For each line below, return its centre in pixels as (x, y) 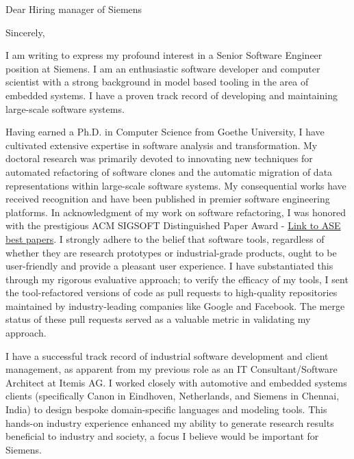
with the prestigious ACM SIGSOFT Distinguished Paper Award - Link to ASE (173, 225)
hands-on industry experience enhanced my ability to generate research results (170, 422)
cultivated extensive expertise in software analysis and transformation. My (162, 145)
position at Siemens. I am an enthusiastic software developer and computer (163, 68)
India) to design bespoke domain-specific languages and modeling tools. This (166, 409)
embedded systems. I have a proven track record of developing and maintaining (172, 95)
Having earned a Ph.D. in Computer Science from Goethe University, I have (165, 132)
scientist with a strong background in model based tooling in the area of (157, 82)
